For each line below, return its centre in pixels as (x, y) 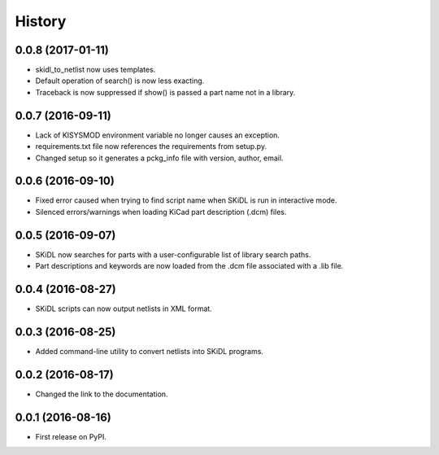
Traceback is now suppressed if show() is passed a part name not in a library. (165, 92)
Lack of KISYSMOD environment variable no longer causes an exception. (158, 135)
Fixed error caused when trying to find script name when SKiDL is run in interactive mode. (186, 200)
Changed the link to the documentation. (102, 394)
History (41, 21)
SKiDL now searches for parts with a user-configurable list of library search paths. (173, 254)
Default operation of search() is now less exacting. (120, 81)
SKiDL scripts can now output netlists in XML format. (124, 308)
